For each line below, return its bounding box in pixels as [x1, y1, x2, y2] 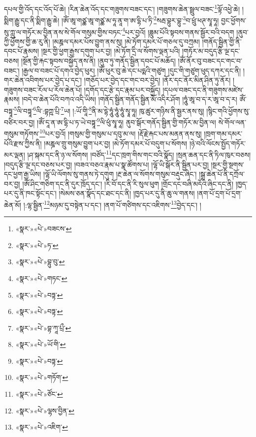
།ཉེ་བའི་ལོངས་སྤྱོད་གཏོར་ [189, 138, 246, 148]
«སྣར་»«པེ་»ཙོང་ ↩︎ [15, 389, 63, 399]
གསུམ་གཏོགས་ [4, 128, 40, 139]
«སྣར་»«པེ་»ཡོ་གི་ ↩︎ [15, 339, 66, 349]
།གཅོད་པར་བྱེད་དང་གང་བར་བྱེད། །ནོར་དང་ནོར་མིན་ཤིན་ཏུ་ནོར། [84, 75, 231, 85]
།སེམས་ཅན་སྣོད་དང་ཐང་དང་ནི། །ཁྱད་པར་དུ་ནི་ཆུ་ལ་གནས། [59, 188, 195, 198]
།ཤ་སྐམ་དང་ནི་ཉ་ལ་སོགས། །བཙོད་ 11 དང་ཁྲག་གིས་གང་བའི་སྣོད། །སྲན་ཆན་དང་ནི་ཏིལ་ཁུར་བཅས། [27, 148, 251, 159]
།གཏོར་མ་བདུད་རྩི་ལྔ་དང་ [182, 46, 240, 56]
